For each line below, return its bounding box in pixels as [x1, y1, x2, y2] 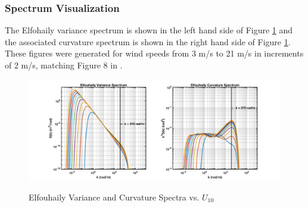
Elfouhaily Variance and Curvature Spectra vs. [29, 190, 200, 203]
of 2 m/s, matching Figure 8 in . [5, 59, 123, 71]
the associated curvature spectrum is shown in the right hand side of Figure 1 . [5, 35, 291, 48]
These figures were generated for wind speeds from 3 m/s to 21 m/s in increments [5, 47, 304, 59]
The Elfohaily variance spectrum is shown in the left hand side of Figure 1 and [5, 24, 293, 36]
